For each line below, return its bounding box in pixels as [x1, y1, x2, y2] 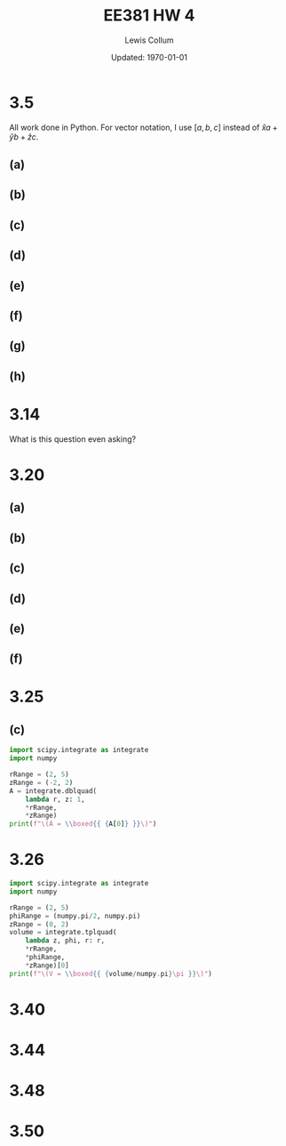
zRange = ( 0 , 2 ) [9, 919, 69, 929]
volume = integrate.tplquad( [9, 928, 117, 937]
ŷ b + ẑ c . [9, 131, 39, 142]
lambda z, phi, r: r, [25, 936, 105, 945]
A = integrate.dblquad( [9, 786, 98, 796]
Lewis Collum [124, 35, 174, 45]
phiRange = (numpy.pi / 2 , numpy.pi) [9, 911, 141, 920]
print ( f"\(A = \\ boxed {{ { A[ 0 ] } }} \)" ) [9, 820, 157, 829]
